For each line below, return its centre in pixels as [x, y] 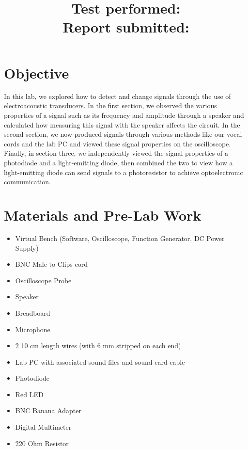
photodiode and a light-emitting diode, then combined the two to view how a [118, 163]
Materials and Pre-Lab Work [103, 215]
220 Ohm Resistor [42, 443]
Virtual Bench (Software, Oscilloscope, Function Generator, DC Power [120, 238]
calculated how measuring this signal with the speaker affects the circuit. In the [122, 124]
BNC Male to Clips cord [52, 264]
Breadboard [33, 313]
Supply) [27, 248]
